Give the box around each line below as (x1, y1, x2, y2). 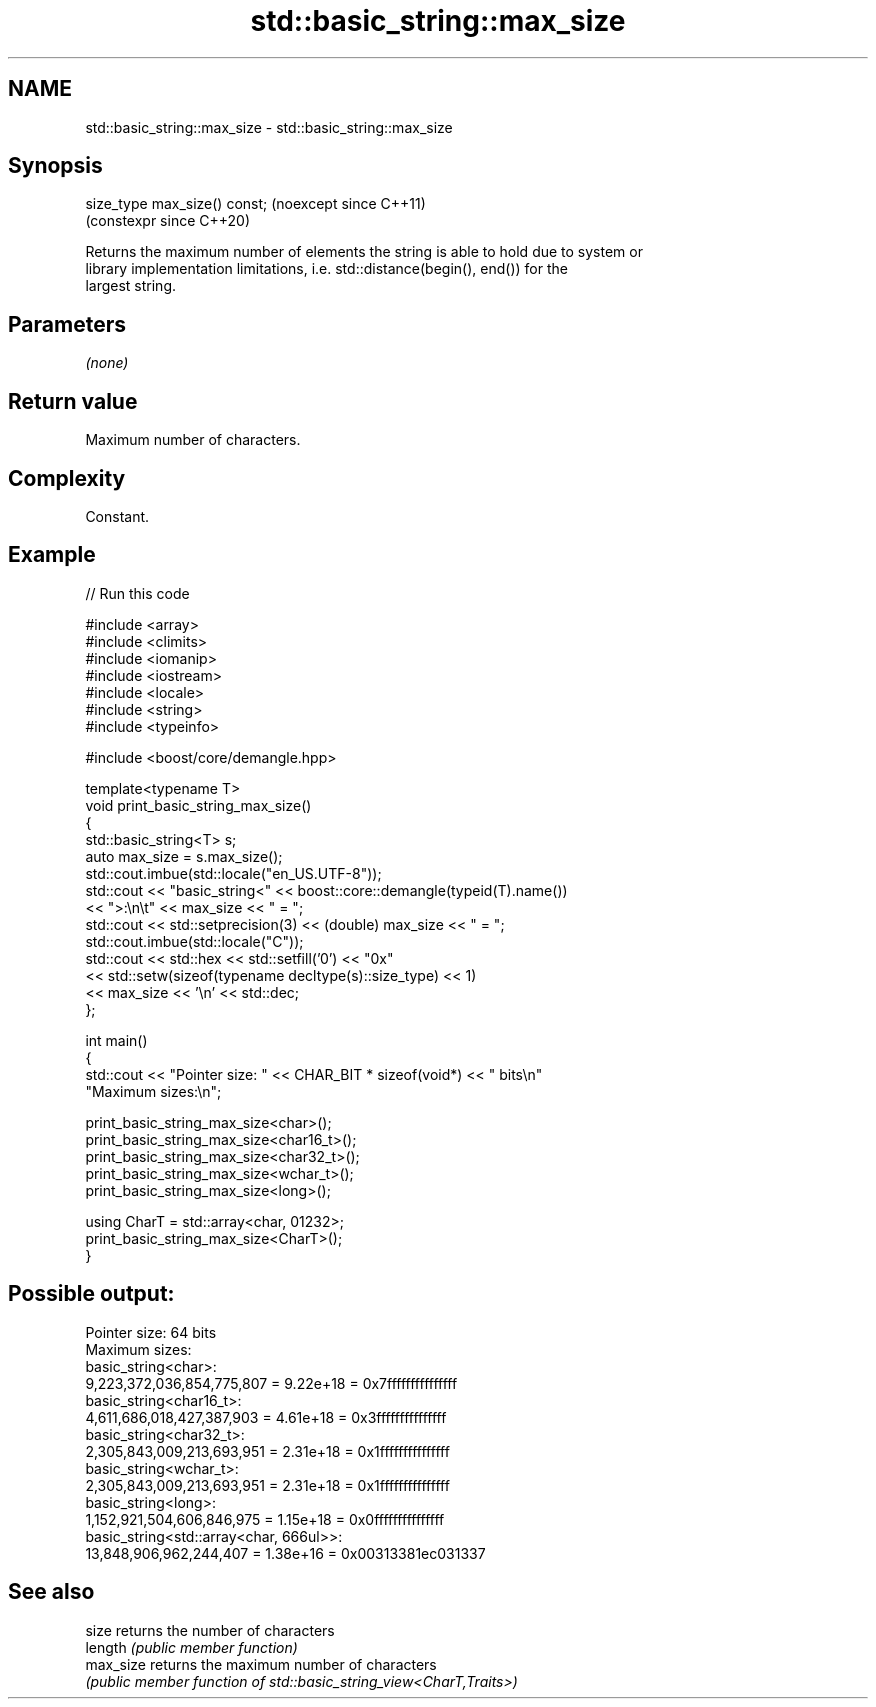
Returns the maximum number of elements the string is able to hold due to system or (85, 243, 643, 261)
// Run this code (85, 584, 190, 602)
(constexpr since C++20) (85, 212, 251, 230)
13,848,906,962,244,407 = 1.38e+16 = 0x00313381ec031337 (85, 1544, 486, 1562)
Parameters (8, 311, 126, 337)
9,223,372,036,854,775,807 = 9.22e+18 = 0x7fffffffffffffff (85, 1374, 458, 1392)
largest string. (85, 277, 176, 295)
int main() (85, 1031, 148, 1049)
